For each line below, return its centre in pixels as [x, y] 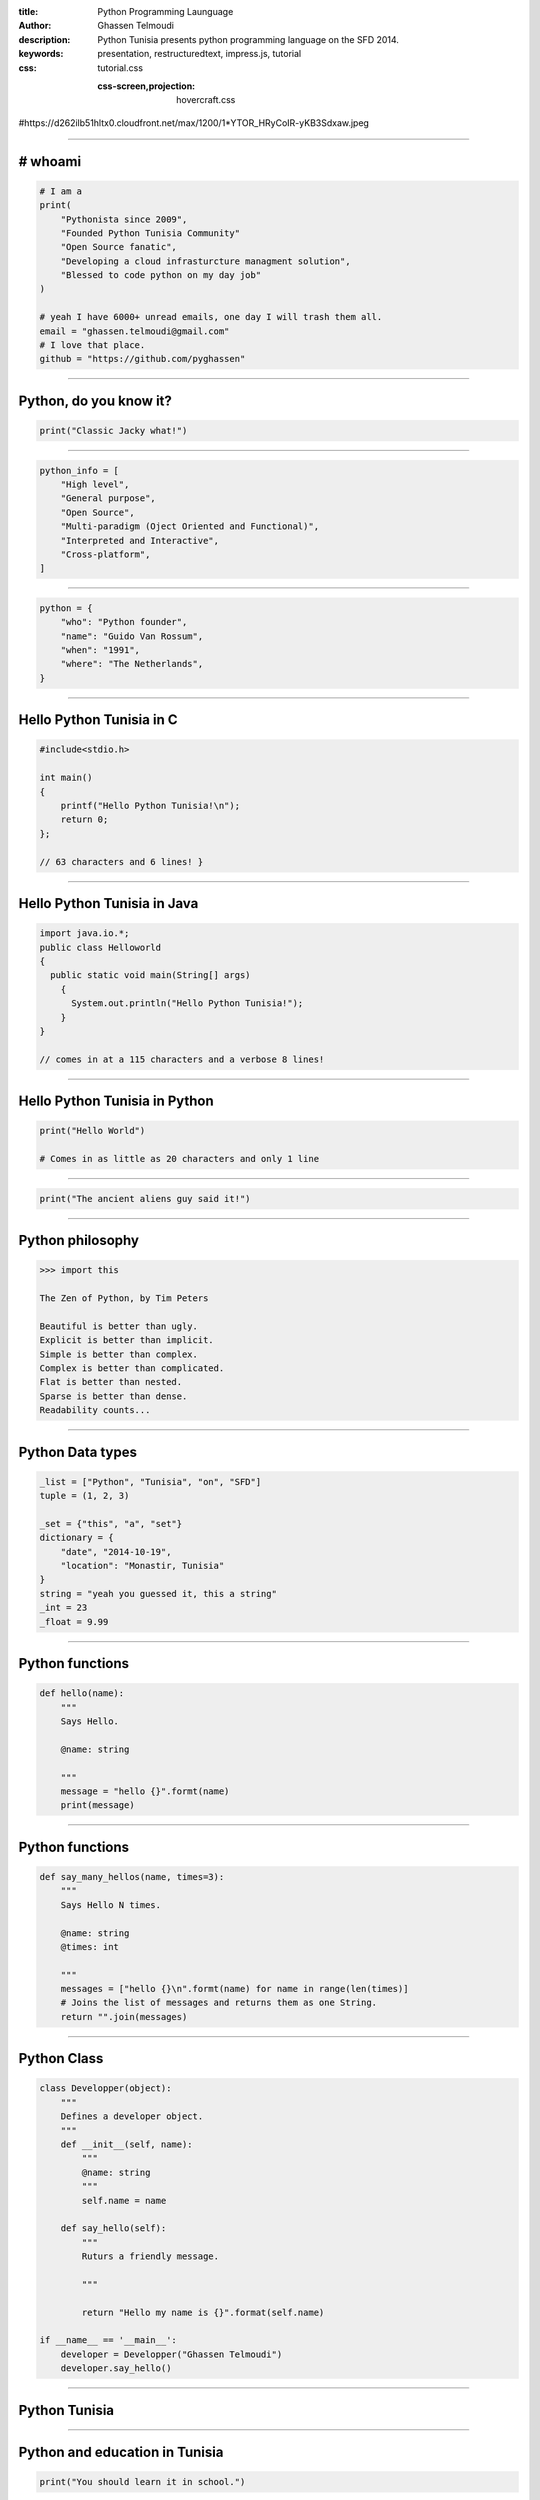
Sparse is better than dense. [113, 1396]
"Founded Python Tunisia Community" [150, 233]
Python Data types [77, 1451]
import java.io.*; [84, 933]
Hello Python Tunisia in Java [108, 903]
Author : [35, 26]
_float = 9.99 [74, 1621]
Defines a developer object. [132, 2116]
